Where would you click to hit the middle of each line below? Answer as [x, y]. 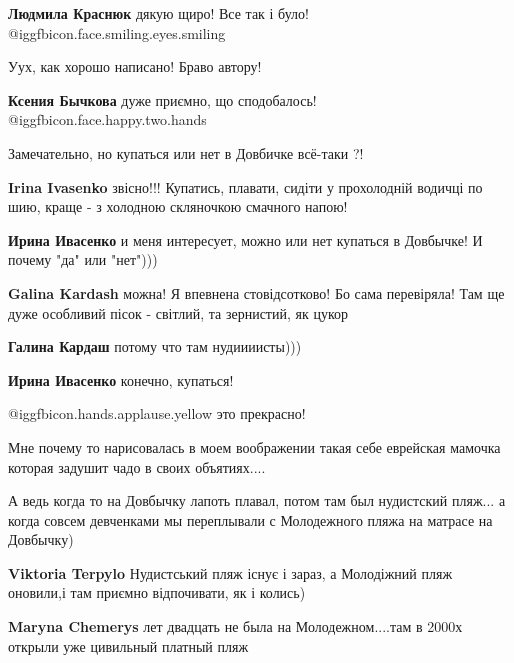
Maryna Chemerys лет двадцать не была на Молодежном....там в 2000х [235, 626]
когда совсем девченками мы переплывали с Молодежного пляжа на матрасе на [250, 519]
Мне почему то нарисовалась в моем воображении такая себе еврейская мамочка [254, 446]
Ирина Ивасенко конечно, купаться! [121, 379]
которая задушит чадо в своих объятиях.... [137, 466]
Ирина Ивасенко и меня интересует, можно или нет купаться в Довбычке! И [245, 239]
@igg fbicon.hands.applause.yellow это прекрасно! [157, 413]
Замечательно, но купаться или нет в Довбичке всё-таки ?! [186, 152]
